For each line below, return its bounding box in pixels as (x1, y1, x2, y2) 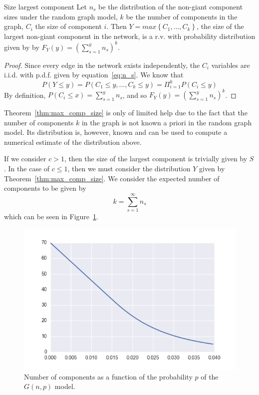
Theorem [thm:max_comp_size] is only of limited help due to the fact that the (4, 107, 248, 118)
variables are (211, 59, 250, 70)
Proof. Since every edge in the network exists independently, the (4, 59, 200, 70)
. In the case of (4, 163, 50, 174)
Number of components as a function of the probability (24, 371, 193, 382)
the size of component (35, 21, 102, 31)
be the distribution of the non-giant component (98, 1, 243, 11)
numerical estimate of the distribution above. (4, 136, 142, 147)
